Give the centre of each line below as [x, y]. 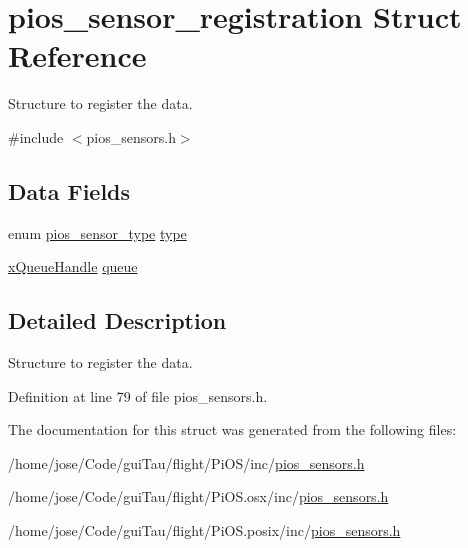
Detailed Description [117, 320]
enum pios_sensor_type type [97, 232]
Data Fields [69, 190]
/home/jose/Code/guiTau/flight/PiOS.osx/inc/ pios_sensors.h [198, 496]
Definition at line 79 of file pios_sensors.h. [138, 395]
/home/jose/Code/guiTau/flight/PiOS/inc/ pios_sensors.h [186, 462]
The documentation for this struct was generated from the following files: [232, 429]
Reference [77, 55]
